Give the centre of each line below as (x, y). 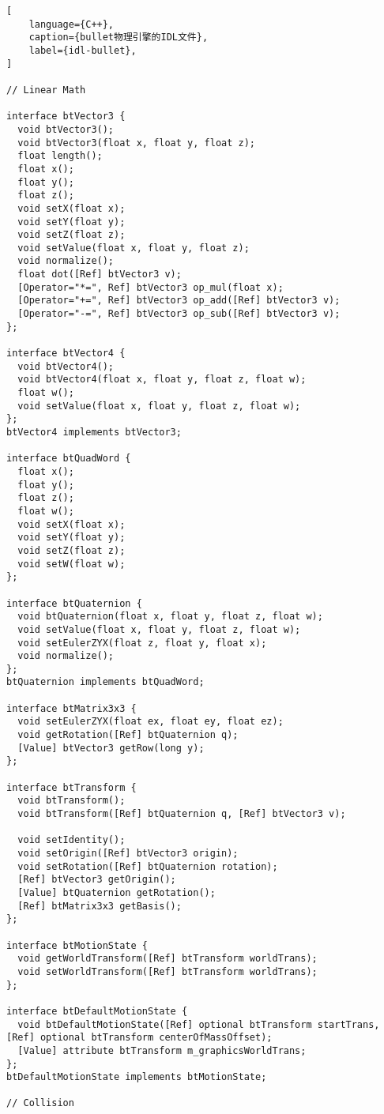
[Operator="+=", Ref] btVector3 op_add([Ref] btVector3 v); (179, 301)
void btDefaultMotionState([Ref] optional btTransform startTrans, (199, 1024)
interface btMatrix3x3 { (72, 708)
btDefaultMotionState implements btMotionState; (137, 1077)
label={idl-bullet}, (83, 50)
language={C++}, (72, 24)
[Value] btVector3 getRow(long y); (111, 748)
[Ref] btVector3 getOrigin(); (97, 880)
